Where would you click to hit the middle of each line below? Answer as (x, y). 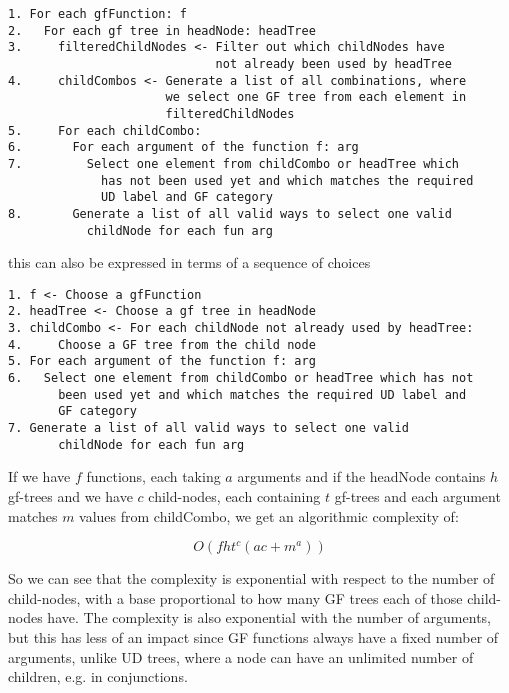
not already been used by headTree (333, 63)
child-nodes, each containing (234, 495)
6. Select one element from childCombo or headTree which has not (241, 378)
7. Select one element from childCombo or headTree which (234, 163)
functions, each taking (153, 476)
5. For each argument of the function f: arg (162, 361)
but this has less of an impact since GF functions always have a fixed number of (253, 636)
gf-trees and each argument (417, 495)
